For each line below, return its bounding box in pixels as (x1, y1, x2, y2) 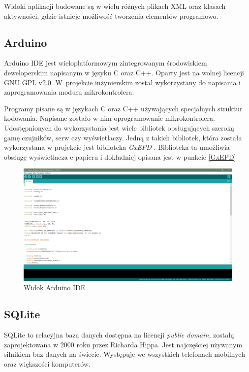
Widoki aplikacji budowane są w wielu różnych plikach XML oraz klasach (4, 1, 226, 11)
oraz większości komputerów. (4, 358, 91, 369)
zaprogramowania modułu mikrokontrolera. (4, 87, 134, 97)
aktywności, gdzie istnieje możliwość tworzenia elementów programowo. (4, 10, 218, 21)
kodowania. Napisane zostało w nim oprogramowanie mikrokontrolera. (4, 113, 215, 123)
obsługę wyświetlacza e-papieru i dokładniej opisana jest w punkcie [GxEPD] (4, 151, 236, 162)
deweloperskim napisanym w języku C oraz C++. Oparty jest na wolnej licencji (4, 67, 244, 77)
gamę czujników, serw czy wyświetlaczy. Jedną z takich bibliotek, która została (4, 132, 242, 142)
